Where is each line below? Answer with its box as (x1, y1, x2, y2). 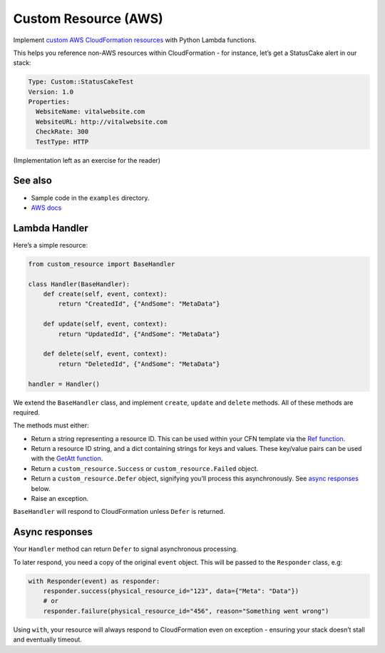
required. (13, 408, 41, 417)
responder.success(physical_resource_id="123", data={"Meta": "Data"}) (43, 587, 299, 595)
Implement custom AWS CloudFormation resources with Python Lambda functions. (13, 36, 257, 44)
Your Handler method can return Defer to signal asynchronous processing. (13, 545, 238, 553)
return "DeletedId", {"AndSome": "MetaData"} (58, 360, 220, 368)
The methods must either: (13, 421, 89, 430)
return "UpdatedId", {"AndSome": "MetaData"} (58, 330, 220, 338)
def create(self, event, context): (43, 290, 168, 298)
